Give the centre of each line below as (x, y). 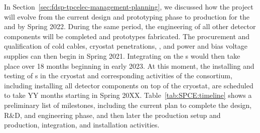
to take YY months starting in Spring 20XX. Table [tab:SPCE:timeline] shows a (128, 95)
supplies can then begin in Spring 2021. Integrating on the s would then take (122, 55)
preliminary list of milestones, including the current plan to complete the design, (128, 105)
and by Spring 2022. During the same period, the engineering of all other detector (130, 26)
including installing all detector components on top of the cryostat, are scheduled (129, 85)
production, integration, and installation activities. (82, 125)
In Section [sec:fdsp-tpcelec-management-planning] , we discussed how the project (129, 7)
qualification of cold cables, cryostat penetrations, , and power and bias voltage (126, 46)
